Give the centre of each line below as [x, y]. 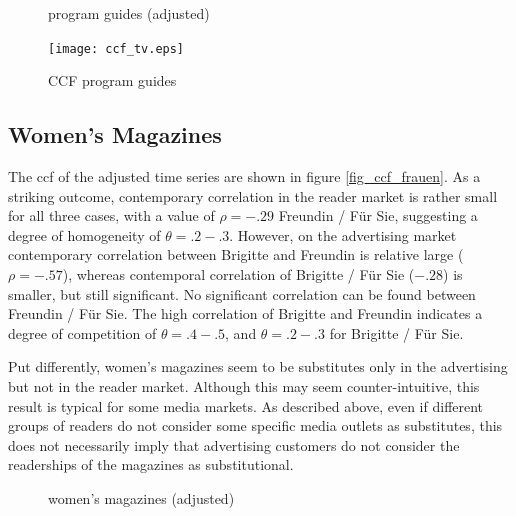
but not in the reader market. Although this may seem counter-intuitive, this [244, 385]
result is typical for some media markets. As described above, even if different [246, 405]
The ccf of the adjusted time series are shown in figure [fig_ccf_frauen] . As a [244, 176]
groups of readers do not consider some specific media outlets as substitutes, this [255, 425]
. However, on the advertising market [343, 234]
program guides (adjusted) [129, 13]
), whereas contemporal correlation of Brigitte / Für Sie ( [238, 274]
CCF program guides [112, 80]
